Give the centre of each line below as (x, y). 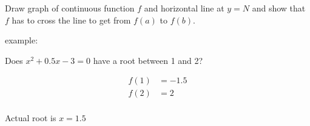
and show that (279, 8)
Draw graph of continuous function (70, 8)
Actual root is (31, 118)
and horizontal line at (184, 8)
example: (22, 40)
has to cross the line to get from (71, 20)
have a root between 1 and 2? (148, 60)
